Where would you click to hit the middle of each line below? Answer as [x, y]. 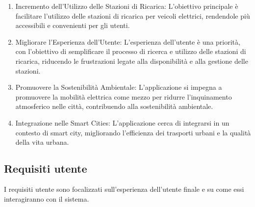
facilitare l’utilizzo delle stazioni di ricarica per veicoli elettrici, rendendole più [133, 15]
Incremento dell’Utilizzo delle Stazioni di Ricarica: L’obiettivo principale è [127, 6]
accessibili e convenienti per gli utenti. [73, 25]
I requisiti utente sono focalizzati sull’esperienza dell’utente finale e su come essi [124, 189]
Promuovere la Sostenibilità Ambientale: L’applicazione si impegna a [119, 87]
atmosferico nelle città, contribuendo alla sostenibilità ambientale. [114, 106]
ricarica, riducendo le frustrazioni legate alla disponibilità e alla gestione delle [132, 61]
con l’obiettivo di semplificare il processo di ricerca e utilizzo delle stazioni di [131, 51]
